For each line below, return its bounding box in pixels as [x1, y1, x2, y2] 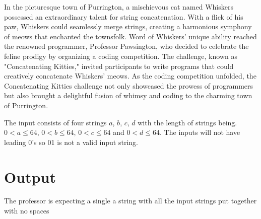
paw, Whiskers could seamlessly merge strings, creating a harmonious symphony [4, 21, 252, 32]
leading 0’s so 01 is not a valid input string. [4, 136, 138, 147]
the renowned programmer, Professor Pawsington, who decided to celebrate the [4, 41, 249, 51]
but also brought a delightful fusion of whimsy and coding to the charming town [4, 90, 252, 101]
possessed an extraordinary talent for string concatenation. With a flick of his [4, 11, 243, 22]
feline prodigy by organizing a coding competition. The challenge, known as [4, 50, 237, 61]
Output [4, 166, 56, 187]
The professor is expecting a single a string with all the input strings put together [4, 195, 257, 206]
